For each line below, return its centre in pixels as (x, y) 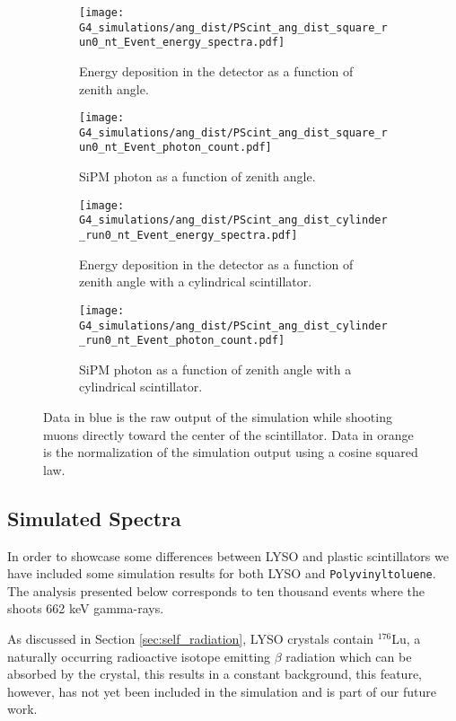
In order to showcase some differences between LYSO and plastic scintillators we (228, 555)
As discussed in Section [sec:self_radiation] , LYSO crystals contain (191, 639)
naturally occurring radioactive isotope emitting (139, 656)
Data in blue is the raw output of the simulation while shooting (218, 417)
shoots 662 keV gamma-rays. (86, 608)
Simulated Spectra (94, 518)
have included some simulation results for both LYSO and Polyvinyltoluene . (222, 573)
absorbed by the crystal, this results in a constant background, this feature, (215, 674)
